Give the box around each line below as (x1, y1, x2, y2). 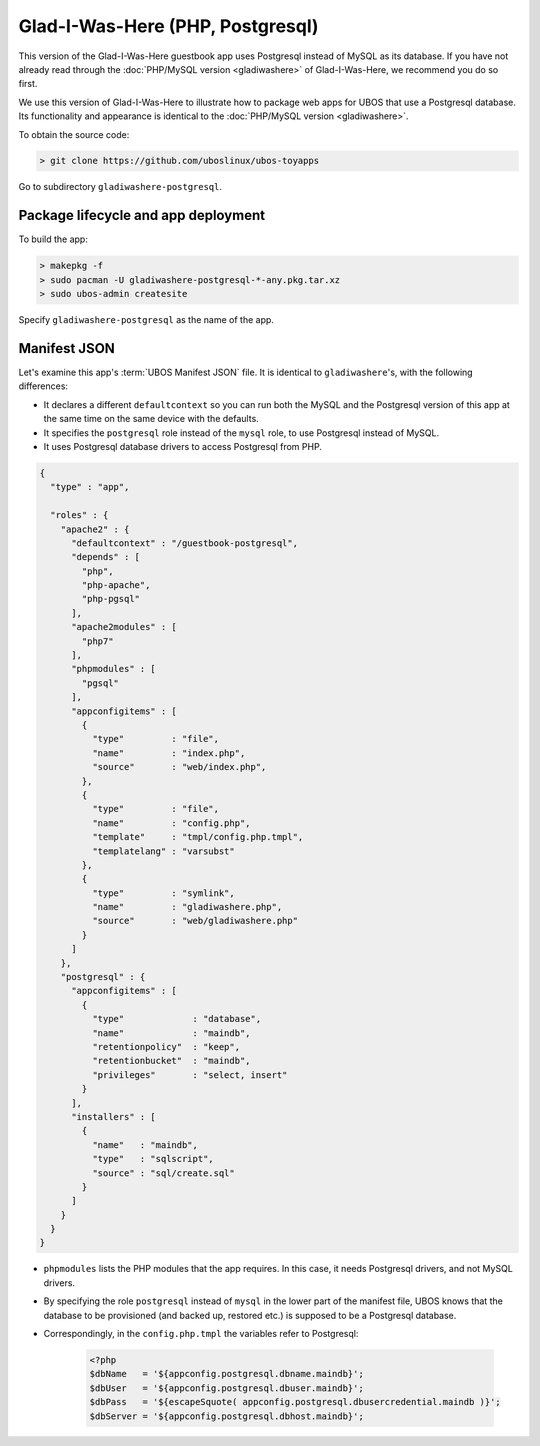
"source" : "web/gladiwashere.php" (91, 915, 299, 927)
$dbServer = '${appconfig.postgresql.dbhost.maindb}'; (89, 1410, 364, 1422)
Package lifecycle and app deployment (18, 207, 265, 224)
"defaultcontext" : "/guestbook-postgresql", (71, 537, 299, 549)
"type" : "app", (50, 481, 130, 493)
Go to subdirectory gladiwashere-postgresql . (18, 181, 223, 193)
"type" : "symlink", (91, 887, 235, 899)
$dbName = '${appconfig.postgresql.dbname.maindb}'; (89, 1368, 364, 1380)
